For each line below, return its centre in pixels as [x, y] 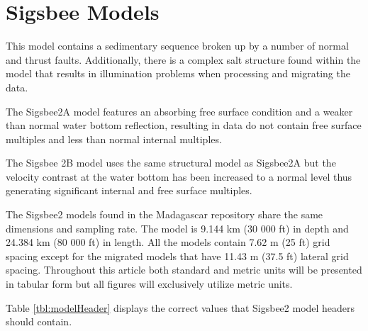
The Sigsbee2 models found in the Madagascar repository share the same [165, 214]
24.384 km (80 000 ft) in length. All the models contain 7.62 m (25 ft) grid [168, 242]
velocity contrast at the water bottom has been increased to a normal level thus [179, 176]
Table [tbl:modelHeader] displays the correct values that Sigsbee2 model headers [180, 307]
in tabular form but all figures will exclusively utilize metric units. [149, 284]
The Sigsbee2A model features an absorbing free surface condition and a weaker [179, 111]
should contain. [39, 321]
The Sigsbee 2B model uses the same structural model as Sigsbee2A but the [171, 163]
